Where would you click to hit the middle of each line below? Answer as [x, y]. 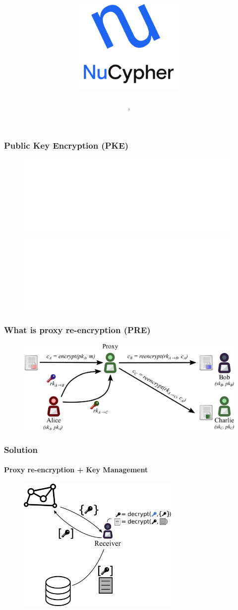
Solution [21, 449]
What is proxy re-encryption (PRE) [77, 330]
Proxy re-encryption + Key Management [76, 470]
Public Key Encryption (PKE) [66, 145]
